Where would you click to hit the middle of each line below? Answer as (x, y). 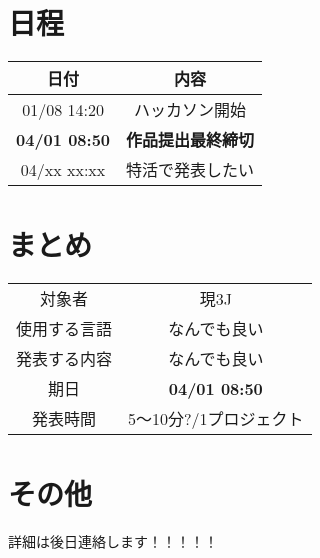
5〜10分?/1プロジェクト (216, 419)
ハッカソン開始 (190, 110)
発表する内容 (64, 359)
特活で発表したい (190, 170)
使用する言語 (64, 329)
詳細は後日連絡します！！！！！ (113, 541)
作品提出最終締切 (190, 140)
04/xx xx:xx (63, 169)
